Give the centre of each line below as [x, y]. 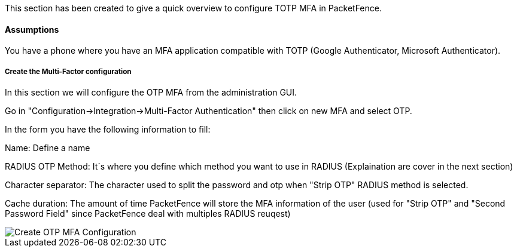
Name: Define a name [48, 148]
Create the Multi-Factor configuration [68, 71]
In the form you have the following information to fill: [108, 129]
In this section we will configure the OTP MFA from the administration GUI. [151, 92]
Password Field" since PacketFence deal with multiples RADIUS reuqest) [148, 213]
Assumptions [32, 29]
